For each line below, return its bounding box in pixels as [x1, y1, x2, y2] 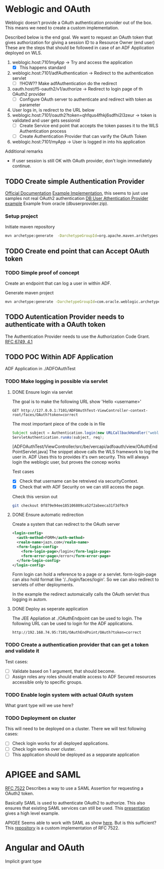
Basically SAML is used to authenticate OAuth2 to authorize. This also [5, 800, 145, 805]
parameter [19, 102, 41, 108]
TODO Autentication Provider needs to [5, 313, 124, 321]
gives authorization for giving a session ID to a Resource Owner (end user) [5, 39, 155, 45]
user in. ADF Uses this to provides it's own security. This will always [12, 454, 149, 460]
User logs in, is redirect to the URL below [12, 107, 95, 113]
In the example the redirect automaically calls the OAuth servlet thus [12, 591, 150, 597]
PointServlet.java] [12, 449, 48, 455]
